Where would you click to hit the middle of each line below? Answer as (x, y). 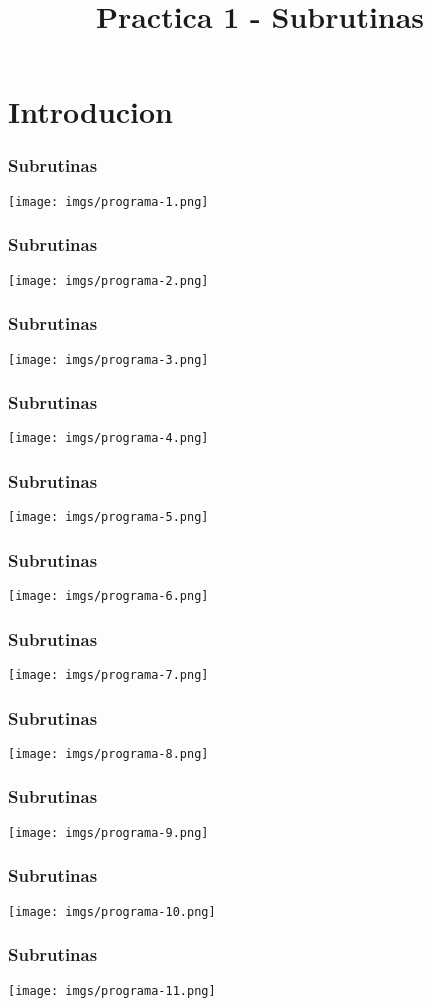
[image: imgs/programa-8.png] (108, 753)
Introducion (91, 111)
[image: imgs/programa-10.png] (112, 911)
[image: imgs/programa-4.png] (108, 438)
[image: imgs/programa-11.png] (112, 990)
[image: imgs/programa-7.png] (108, 675)
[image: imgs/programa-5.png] (108, 517)
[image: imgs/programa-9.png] (108, 832)
